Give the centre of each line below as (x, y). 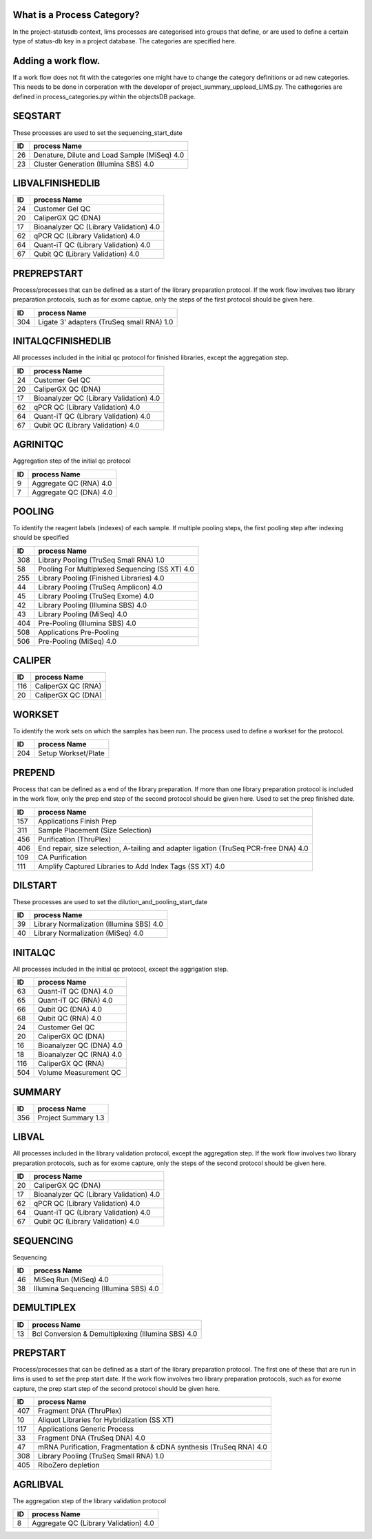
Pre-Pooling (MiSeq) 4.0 (77, 641)
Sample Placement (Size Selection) (95, 830)
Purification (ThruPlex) (75, 839)
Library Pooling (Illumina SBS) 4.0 (93, 605)
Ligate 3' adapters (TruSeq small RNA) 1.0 (106, 322)
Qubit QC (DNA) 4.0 (70, 1009)
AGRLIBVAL (38, 1484)
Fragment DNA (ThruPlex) (80, 1411)
